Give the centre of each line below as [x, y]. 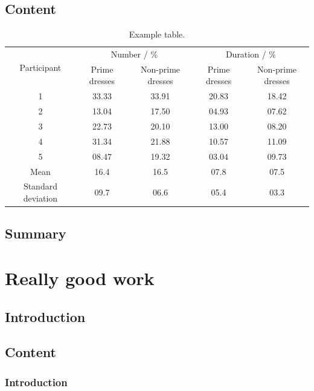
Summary [36, 233]
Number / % [134, 54]
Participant [40, 67]
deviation [40, 198]
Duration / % [251, 54]
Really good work [80, 278]
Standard [40, 186]
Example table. [157, 34]
